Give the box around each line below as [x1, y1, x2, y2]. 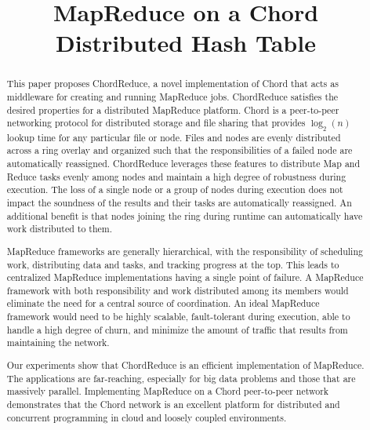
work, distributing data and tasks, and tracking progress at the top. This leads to [6, 257, 339, 271]
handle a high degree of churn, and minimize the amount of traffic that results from [6, 322, 348, 336]
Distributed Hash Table [56, 27, 316, 59]
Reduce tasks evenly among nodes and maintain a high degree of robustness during [6, 169, 346, 183]
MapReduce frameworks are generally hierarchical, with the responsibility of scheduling [6, 244, 363, 257]
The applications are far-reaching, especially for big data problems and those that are [6, 371, 356, 384]
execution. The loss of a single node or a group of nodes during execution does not [6, 183, 343, 196]
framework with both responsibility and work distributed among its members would [6, 283, 349, 297]
